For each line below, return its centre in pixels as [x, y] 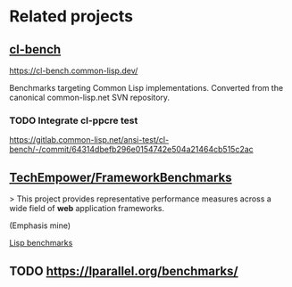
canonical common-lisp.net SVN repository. [90, 97]
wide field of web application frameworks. [87, 209]
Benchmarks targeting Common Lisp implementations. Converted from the [146, 88]
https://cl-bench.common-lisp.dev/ [74, 70]
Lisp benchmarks [41, 243]
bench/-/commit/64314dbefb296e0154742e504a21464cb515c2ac [132, 150]
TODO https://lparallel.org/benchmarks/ [124, 271]
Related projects [71, 16]
